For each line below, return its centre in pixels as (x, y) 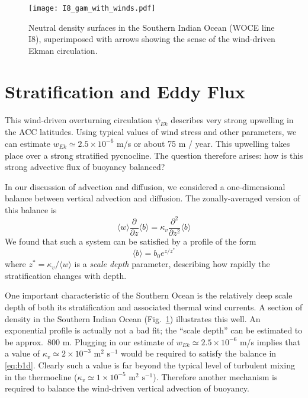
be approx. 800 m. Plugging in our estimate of (89, 341)
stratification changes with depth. (66, 275)
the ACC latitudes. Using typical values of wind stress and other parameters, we (151, 132)
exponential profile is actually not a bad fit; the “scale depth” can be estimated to (154, 330)
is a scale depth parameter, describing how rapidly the (172, 264)
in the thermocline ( (41, 376)
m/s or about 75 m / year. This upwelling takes (203, 143)
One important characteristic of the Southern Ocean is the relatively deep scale (149, 295)
